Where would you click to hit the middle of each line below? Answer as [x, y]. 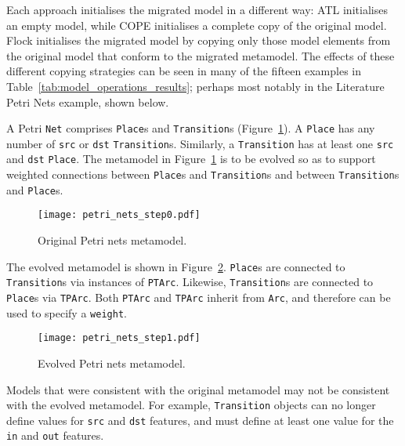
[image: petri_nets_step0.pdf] [119, 215]
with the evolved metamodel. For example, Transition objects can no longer [191, 405]
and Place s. [35, 189]
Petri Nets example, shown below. [88, 102]
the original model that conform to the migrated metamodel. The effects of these [201, 55]
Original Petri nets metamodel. [112, 240]
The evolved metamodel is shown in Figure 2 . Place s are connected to [176, 266]
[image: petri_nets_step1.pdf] [119, 338]
